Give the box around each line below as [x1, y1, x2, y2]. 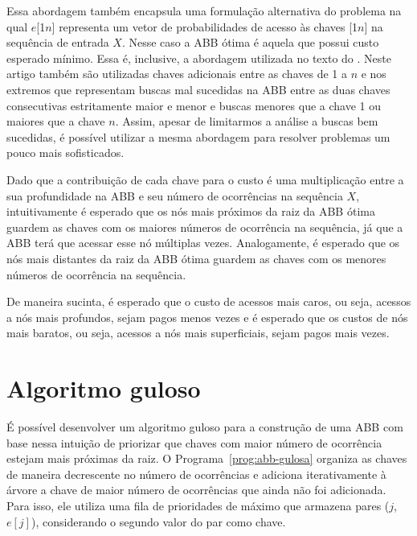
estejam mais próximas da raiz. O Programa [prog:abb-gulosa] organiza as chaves [6, 450, 407, 467]
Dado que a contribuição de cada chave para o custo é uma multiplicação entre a [6, 171, 404, 188]
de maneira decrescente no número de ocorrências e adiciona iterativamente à [6, 465, 386, 482]
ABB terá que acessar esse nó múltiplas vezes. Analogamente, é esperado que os [6, 234, 400, 251]
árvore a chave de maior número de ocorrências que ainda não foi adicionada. [6, 481, 386, 498]
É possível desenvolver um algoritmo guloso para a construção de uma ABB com [6, 418, 403, 435]
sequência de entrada [6, 34, 109, 51]
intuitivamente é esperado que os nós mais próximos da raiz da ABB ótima [6, 203, 375, 220]
